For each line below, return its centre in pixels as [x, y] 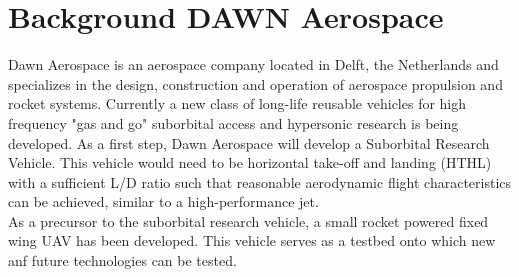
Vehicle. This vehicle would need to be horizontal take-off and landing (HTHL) [250, 162]
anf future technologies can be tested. [122, 260]
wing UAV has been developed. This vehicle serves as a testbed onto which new [252, 240]
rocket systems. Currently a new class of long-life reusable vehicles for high [237, 103]
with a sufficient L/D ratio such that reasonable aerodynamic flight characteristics [260, 181]
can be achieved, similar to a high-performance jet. [163, 201]
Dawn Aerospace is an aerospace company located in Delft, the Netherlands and [253, 64]
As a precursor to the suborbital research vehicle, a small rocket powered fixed [248, 220]
